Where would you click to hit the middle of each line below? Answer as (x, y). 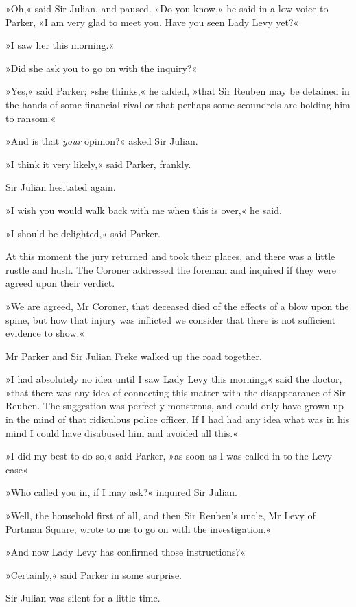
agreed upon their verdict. (60, 283)
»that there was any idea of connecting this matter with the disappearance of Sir (176, 392)
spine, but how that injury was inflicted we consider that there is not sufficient (171, 319)
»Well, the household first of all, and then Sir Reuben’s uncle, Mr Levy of (161, 515)
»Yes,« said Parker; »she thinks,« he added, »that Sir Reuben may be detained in (178, 91)
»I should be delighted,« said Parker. (83, 233)
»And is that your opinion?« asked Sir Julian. (102, 141)
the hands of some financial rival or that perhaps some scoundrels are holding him (178, 104)
